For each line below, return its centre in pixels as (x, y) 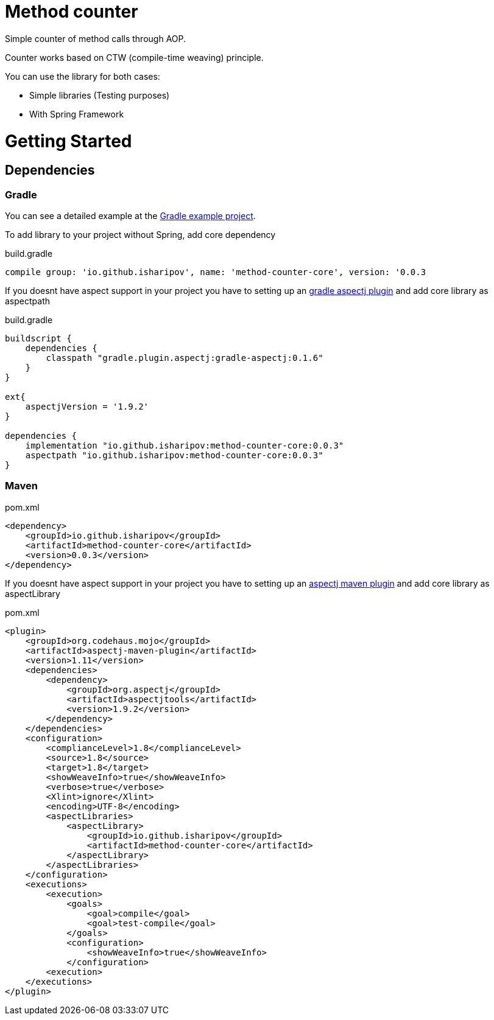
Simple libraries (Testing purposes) (100, 95)
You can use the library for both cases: (83, 76)
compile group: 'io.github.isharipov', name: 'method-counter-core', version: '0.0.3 (216, 272)
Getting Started (69, 141)
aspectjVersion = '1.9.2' (87, 407)
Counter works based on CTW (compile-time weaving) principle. (134, 57)
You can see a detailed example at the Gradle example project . (130, 216)
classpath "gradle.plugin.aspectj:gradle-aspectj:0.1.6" (185, 358)
